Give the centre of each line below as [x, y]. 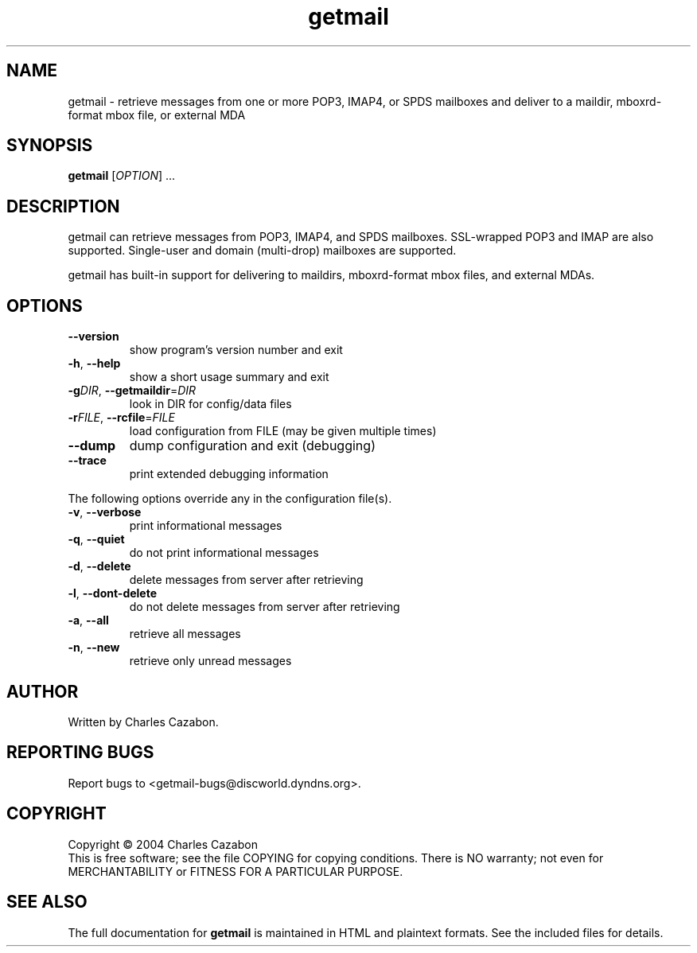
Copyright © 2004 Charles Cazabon [163, 844]
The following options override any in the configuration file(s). [230, 499]
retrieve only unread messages [210, 661]
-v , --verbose [105, 512]
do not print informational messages [224, 553]
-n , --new [94, 648]
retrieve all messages [185, 634]
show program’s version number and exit [236, 350]
